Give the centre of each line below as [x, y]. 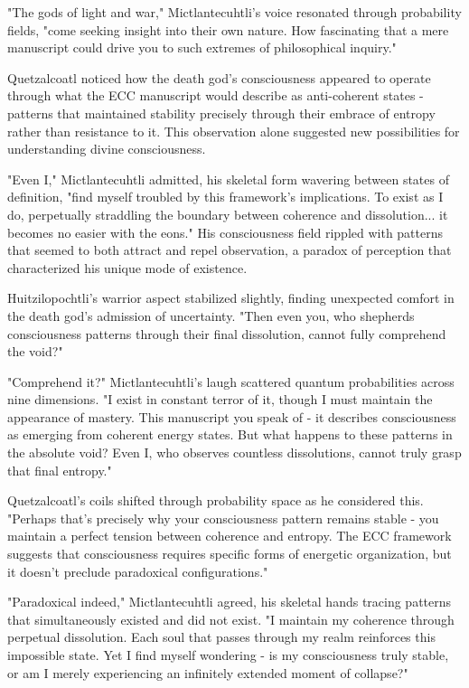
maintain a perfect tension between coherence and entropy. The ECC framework [230, 536]
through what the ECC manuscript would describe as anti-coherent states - [216, 95]
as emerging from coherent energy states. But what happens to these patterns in [230, 434]
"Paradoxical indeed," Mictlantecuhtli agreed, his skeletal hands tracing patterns [230, 602]
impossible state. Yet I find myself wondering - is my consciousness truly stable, [228, 655]
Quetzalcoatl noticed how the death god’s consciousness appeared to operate [219, 77]
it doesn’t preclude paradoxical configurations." [138, 571]
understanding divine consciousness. [107, 149]
